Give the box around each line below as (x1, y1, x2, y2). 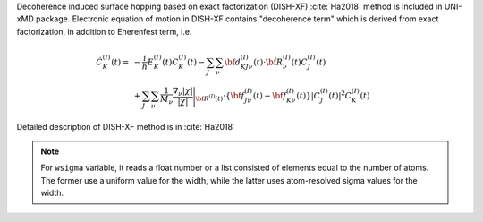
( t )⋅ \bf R (253, 56, 284, 67)
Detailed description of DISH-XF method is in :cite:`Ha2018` (16, 121, 236, 132)
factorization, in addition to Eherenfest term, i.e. (16, 26, 192, 37)
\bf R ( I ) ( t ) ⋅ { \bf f (195, 90, 245, 103)
